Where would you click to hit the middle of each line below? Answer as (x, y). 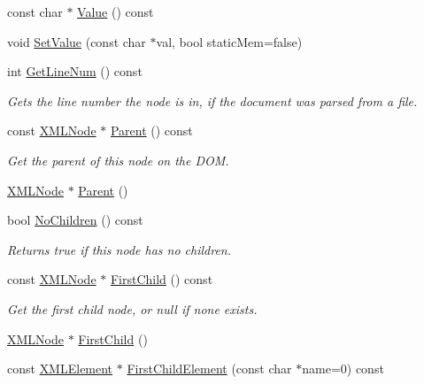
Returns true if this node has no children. (119, 249)
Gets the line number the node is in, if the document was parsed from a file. (212, 100)
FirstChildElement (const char (209, 369)
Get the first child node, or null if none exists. (132, 308)
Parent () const (151, 131)
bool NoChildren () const (75, 220)
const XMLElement (60, 369)
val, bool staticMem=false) (229, 41)
